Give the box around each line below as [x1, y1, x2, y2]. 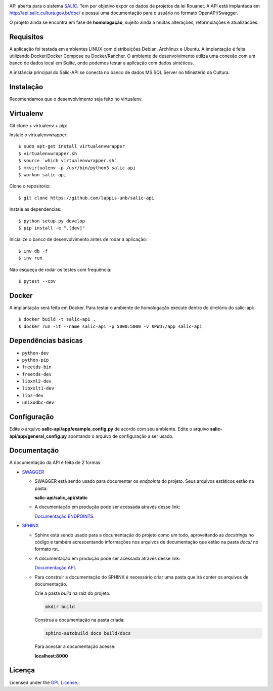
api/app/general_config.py [9, 433, 67, 439]
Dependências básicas [9, 336, 83, 345]
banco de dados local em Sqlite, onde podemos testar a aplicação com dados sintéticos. [9, 60, 194, 66]
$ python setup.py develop [18, 218, 85, 224]
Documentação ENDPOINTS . [34, 513, 95, 519]
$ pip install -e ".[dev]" [18, 225, 85, 231]
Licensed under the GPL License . [9, 679, 78, 685]
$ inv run [18, 255, 42, 261]
